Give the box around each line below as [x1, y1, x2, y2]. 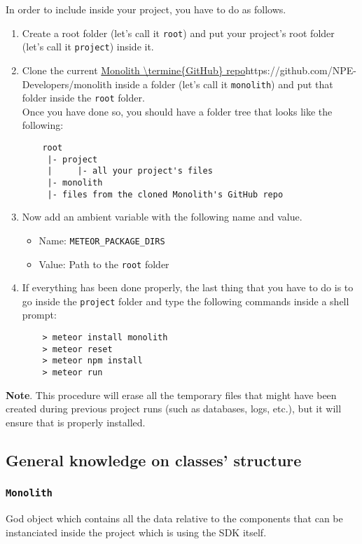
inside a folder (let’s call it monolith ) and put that [115, 76, 333, 91]
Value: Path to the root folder [39, 256, 169, 271]
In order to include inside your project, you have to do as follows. [6, 2, 286, 16]
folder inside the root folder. [22, 90, 145, 105]
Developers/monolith [22, 76, 112, 91]
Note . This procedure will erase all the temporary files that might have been [6, 387, 337, 402]
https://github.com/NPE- [245, 62, 356, 77]
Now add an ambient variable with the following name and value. [22, 209, 302, 224]
